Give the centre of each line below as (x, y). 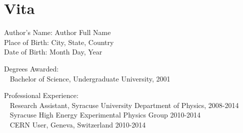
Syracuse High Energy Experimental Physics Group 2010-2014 (105, 115)
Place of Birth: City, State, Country (59, 42)
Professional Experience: (41, 95)
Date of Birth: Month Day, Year (53, 52)
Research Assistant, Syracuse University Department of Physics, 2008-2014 (124, 105)
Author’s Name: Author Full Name (57, 32)
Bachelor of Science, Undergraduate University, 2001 (90, 78)
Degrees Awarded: (31, 68)
